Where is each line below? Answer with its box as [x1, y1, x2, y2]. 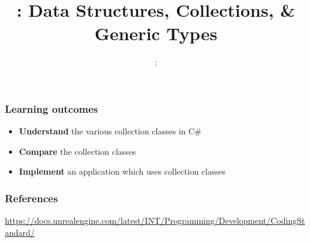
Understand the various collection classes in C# [19, 125, 202, 137]
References [5, 190, 58, 205]
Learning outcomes [5, 101, 98, 116]
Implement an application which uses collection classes [19, 165, 225, 178]
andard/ [5, 226, 35, 238]
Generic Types [94, 21, 218, 46]
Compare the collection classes [19, 145, 136, 157]
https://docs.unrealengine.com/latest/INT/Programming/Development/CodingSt [5, 214, 305, 227]
